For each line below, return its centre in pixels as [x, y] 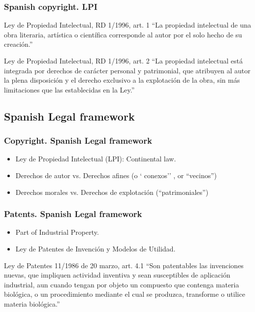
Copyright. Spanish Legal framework [78, 140]
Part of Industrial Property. [57, 232]
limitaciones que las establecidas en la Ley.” [69, 89]
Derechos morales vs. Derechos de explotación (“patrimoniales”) [112, 192]
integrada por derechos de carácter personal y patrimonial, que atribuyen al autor [127, 70]
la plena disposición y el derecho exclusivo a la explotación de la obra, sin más [122, 80]
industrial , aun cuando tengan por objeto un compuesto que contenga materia [122, 284]
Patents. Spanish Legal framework [73, 214]
